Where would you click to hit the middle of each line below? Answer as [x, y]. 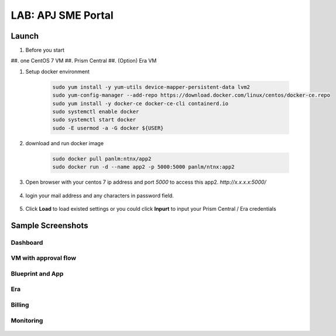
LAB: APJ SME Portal [62, 15]
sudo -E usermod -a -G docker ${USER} [108, 128]
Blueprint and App [37, 273]
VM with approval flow [43, 258]
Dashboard [27, 242]
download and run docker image [65, 143]
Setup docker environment [58, 71]
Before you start [45, 50]
